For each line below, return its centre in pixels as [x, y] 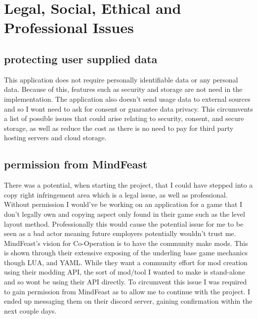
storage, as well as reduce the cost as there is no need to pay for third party [119, 128]
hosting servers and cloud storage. [55, 138]
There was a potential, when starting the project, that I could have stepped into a [128, 185]
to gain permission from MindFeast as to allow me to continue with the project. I [127, 291]
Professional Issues [69, 27]
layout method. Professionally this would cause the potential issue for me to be [124, 223]
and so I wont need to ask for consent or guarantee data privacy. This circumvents [128, 108]
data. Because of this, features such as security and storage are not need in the [123, 89]
